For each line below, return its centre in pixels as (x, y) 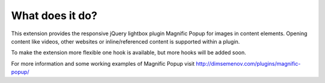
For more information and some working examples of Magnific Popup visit (103, 63)
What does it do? (54, 16)
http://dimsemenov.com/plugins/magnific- (248, 63)
